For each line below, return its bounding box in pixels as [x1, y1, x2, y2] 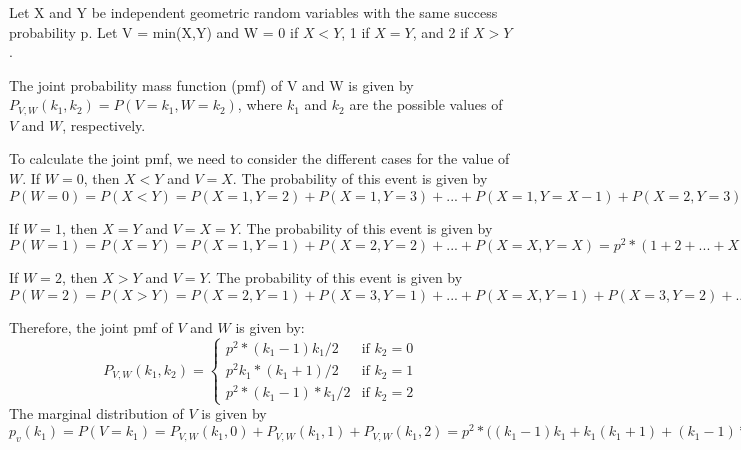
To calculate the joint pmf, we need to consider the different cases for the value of [9, 148, 510, 169]
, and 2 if [412, 21, 469, 42]
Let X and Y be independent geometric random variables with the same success [9, 2, 498, 22]
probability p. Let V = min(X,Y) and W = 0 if [9, 21, 299, 42]
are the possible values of [349, 94, 503, 115]
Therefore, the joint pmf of [9, 317, 173, 338]
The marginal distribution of [9, 403, 184, 424]
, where [237, 94, 283, 115]
